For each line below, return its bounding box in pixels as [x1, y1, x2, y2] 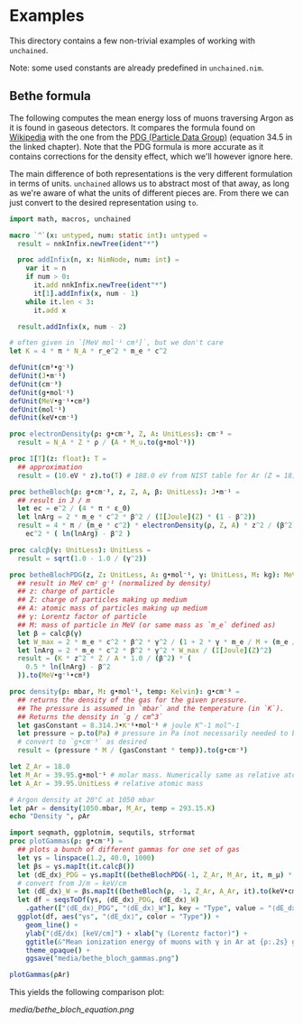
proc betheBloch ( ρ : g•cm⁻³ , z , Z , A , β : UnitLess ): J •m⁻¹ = [9, 487, 241, 496]
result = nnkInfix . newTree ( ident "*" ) [17, 239, 160, 248]
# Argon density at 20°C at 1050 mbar [9, 795, 155, 804]
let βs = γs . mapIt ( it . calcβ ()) [17, 862, 135, 871]
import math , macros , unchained [9, 214, 131, 224]
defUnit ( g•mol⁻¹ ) [9, 388, 75, 397]
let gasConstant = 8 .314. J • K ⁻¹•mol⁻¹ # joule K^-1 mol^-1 [17, 721, 241, 730]
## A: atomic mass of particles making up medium [17, 604, 207, 613]
